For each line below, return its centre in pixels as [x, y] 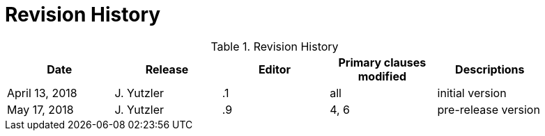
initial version [472, 93]
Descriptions [490, 69]
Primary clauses [382, 62]
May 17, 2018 [40, 109]
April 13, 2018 [42, 93]
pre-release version [489, 109]
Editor [275, 69]
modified [382, 76]
